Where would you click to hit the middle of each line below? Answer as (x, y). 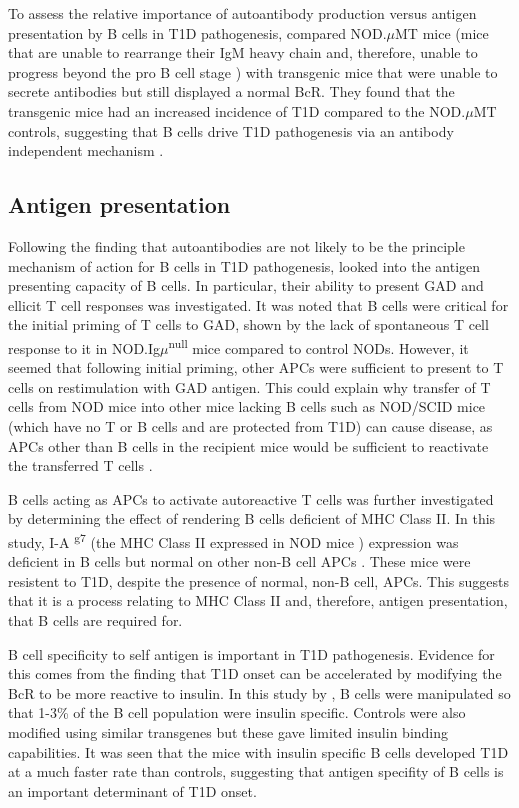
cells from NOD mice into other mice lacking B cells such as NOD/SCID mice (247, 406)
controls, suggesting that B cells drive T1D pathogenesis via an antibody (231, 130)
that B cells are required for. (95, 619)
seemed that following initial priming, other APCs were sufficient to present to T (256, 367)
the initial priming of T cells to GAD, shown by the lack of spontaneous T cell (248, 324)
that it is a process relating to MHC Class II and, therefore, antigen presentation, (258, 600)
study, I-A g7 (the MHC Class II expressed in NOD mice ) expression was (233, 540)
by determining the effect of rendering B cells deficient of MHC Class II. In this (252, 518)
